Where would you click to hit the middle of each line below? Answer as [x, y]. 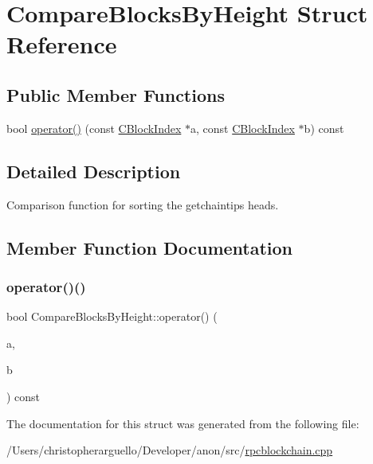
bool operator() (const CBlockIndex [94, 128]
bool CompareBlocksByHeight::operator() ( [112, 316]
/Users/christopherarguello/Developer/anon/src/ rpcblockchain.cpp [170, 450]
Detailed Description [94, 171]
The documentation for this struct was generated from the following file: [183, 423]
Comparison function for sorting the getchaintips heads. [143, 204]
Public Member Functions [116, 94]
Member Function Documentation [150, 247]
